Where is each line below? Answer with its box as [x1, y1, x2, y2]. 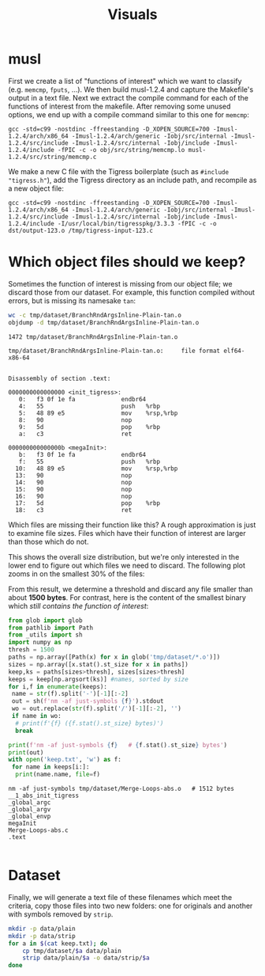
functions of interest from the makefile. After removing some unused [8, 101, 231, 111]
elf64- [223, 347, 245, 355]
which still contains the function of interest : [8, 601, 149, 610]
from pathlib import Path [8, 624, 93, 632]
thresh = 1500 [8, 646, 55, 654]
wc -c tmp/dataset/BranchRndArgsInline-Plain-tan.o [8, 311, 181, 319]
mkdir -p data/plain [8, 925, 77, 932]
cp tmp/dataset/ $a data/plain [22, 947, 122, 955]
